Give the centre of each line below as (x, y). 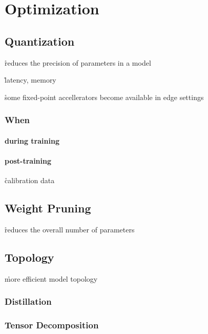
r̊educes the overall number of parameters (70, 229)
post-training (28, 160)
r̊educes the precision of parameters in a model (78, 62)
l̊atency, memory (30, 80)
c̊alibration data (30, 180)
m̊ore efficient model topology (51, 278)
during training (32, 140)
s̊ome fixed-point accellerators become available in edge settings (104, 97)
